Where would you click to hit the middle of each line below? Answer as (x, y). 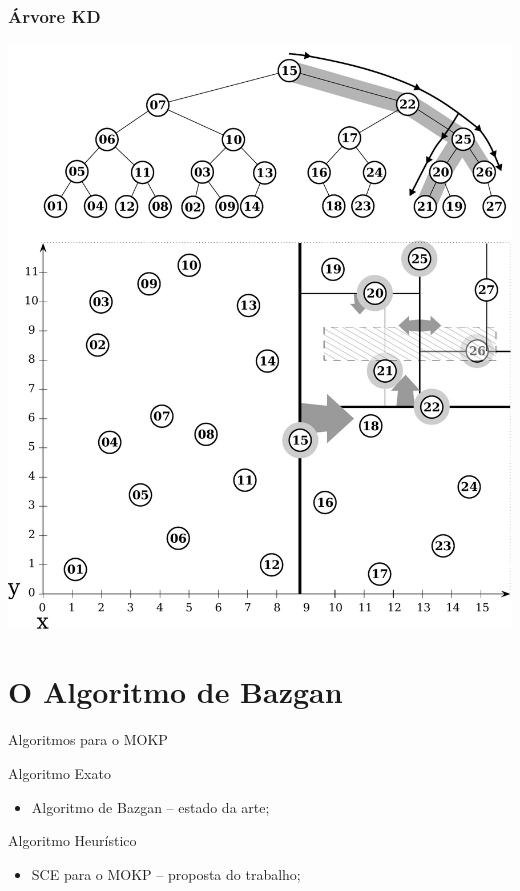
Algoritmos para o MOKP (88, 739)
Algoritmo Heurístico (72, 840)
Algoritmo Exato (59, 773)
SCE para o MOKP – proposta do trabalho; (166, 873)
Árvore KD (54, 15)
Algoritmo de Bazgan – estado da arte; (150, 806)
